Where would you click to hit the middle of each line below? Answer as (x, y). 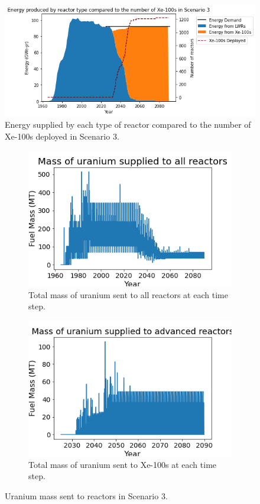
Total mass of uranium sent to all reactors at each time (128, 294)
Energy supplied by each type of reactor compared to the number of (128, 125)
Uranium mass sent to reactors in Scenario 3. (86, 495)
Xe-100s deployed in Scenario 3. (62, 136)
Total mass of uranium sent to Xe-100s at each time (123, 464)
